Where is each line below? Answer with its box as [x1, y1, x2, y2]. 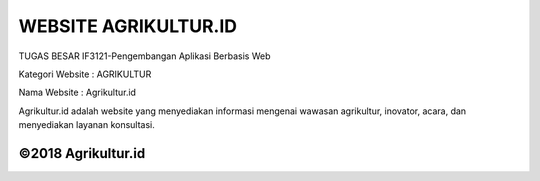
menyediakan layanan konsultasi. [18, 119, 155, 131]
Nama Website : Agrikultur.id [18, 86, 137, 99]
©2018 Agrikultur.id [18, 145, 146, 162]
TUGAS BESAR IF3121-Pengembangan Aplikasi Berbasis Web [18, 50, 271, 62]
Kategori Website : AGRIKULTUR [18, 68, 152, 80]
